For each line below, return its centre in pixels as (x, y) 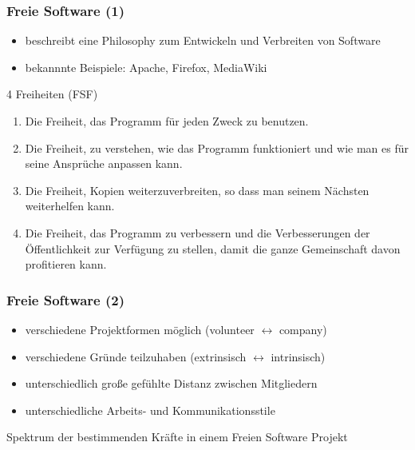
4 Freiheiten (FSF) (52, 94)
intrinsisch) (298, 356)
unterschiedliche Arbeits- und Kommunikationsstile (150, 410)
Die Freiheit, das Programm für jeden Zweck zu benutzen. (167, 121)
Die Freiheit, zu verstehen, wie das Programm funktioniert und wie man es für (217, 147)
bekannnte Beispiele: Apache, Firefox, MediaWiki (146, 67)
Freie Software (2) (66, 299)
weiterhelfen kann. (70, 206)
